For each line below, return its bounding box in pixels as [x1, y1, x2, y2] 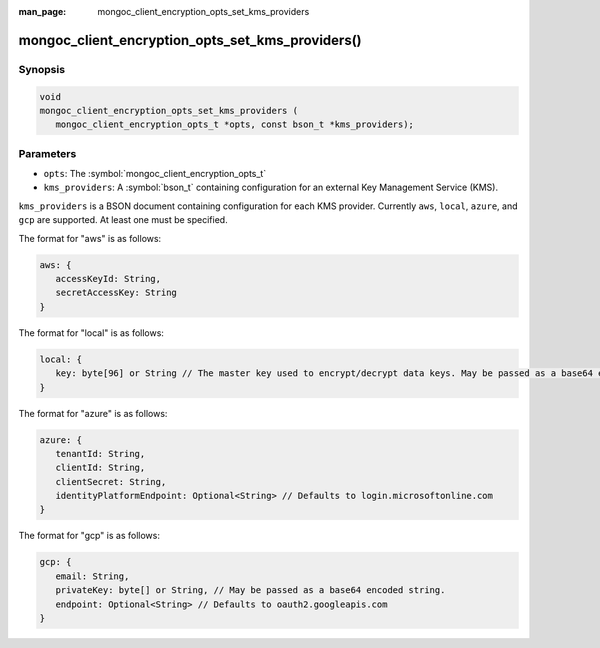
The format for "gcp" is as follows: [18, 530, 160, 542]
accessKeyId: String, [55, 273, 162, 285]
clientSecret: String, [55, 476, 167, 487]
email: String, [55, 570, 130, 582]
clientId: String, [55, 462, 146, 474]
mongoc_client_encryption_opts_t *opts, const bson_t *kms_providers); [55, 119, 415, 130]
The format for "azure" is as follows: [18, 407, 168, 419]
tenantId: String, [55, 448, 146, 459]
